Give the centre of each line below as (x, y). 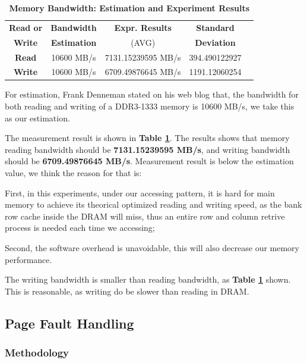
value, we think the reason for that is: (73, 173)
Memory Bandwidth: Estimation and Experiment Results (129, 8)
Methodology (37, 353)
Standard (215, 27)
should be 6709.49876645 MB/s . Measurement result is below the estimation (149, 161)
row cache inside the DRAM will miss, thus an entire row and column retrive (145, 216)
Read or (26, 27)
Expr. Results (143, 27)
